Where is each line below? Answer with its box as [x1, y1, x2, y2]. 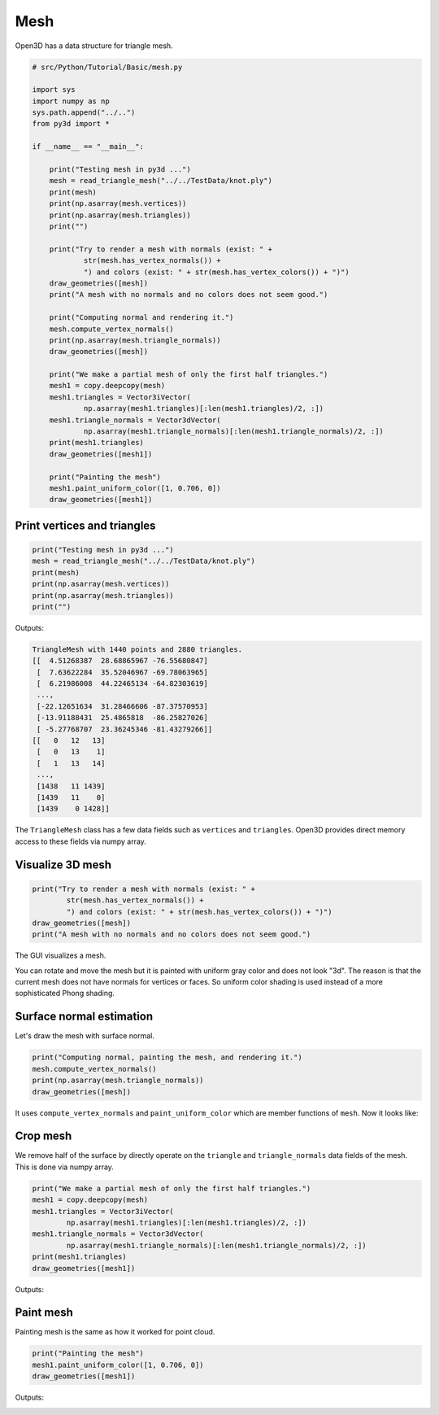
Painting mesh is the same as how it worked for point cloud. [15, 1327, 215, 1337]
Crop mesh [15, 1129, 72, 1143]
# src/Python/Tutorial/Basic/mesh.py [32, 62, 183, 72]
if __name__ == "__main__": [32, 142, 144, 151]
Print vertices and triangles [15, 518, 156, 532]
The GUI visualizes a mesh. [15, 950, 106, 960]
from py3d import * [32, 119, 110, 129]
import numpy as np [32, 96, 110, 106]
